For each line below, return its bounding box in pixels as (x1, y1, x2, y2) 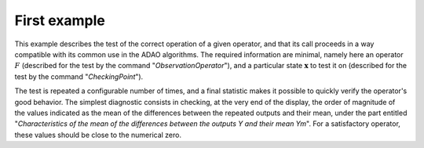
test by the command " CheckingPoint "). (14, 71, 144, 81)
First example (14, 12, 106, 29)
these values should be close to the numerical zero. (14, 130, 182, 139)
